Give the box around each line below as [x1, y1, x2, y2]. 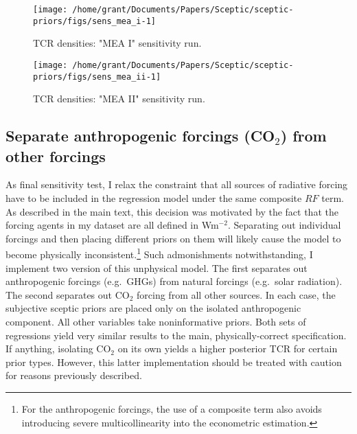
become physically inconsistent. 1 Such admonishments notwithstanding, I [5, 245, 313, 262]
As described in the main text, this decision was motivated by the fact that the [5, 204, 338, 218]
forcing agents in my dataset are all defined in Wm [5, 218, 219, 232]
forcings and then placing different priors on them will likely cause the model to [5, 231, 341, 245]
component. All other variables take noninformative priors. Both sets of [5, 315, 306, 328]
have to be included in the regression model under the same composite [5, 191, 302, 205]
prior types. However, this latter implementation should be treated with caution [5, 354, 342, 369]
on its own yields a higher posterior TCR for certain [117, 341, 338, 356]
